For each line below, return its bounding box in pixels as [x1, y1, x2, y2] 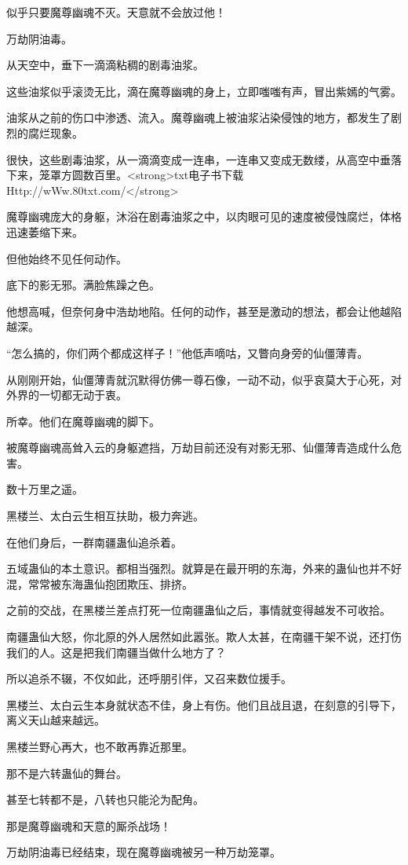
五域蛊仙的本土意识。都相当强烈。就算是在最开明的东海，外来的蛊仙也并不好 [6, 560, 402, 577]
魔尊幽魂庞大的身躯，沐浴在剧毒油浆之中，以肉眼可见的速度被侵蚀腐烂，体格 [6, 208, 402, 225]
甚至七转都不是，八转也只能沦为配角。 [6, 791, 204, 808]
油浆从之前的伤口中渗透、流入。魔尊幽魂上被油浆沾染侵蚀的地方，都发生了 [6, 109, 391, 126]
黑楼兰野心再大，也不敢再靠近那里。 [6, 739, 193, 754]
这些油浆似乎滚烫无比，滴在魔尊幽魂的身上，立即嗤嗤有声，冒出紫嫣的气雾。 [6, 82, 402, 99]
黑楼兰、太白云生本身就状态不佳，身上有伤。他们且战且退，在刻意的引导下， [6, 696, 402, 713]
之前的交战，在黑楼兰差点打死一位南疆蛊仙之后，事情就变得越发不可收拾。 [6, 602, 391, 618]
